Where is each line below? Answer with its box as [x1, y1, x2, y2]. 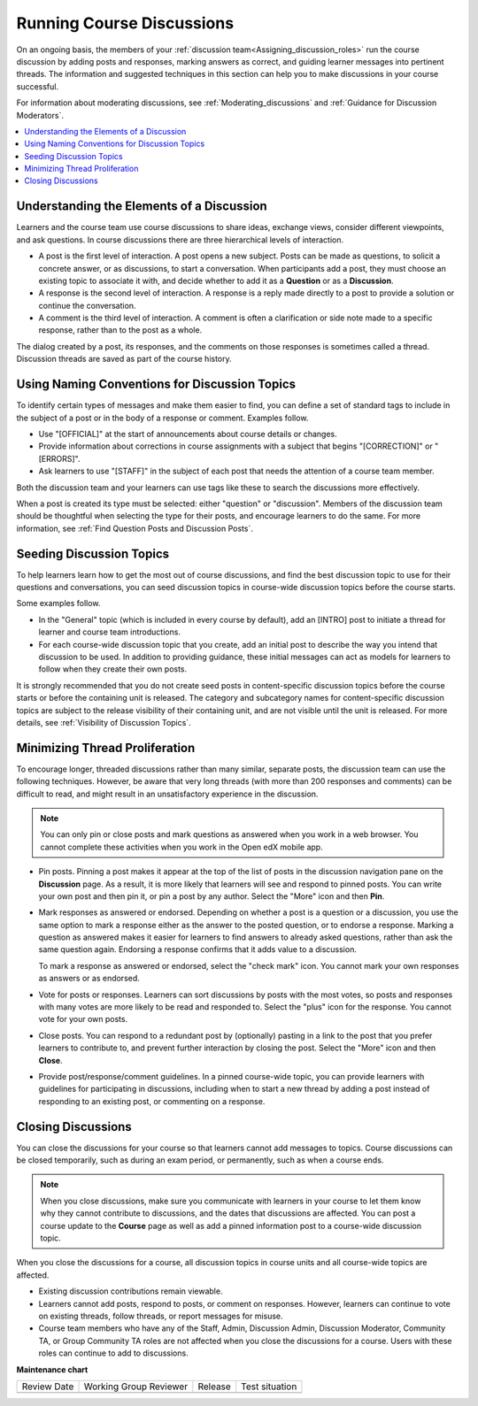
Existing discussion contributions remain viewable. [38, 1286, 223, 1296]
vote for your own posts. [38, 1014, 128, 1025]
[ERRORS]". [38, 453, 81, 464]
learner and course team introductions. [38, 626, 181, 637]
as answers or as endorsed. [38, 973, 141, 984]
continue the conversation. [38, 300, 136, 311]
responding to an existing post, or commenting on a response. [38, 1095, 266, 1106]
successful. [16, 81, 59, 92]
